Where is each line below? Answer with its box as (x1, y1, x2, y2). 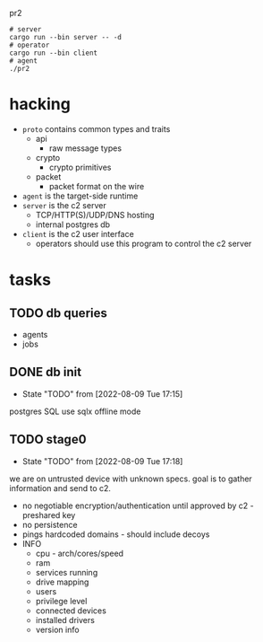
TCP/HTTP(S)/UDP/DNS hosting (35, 209, 155, 220)
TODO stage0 (9, 432, 87, 447)
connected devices (35, 605, 107, 616)
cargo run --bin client (9, 48, 98, 57)
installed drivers (35, 614, 96, 625)
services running (35, 567, 98, 577)
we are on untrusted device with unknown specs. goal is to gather (9, 473, 252, 484)
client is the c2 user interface (21, 228, 134, 239)
